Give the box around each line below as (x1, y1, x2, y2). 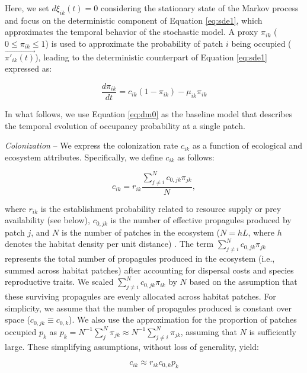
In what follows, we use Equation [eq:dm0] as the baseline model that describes (5, 108, 293, 120)
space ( (5, 313, 30, 326)
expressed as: (5, 62, 52, 75)
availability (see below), (5, 214, 90, 226)
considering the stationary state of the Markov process (100, 2, 299, 14)
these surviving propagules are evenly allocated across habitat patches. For (5, 290, 276, 303)
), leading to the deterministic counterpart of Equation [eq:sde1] (35, 50, 267, 63)
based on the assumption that (189, 275, 298, 288)
